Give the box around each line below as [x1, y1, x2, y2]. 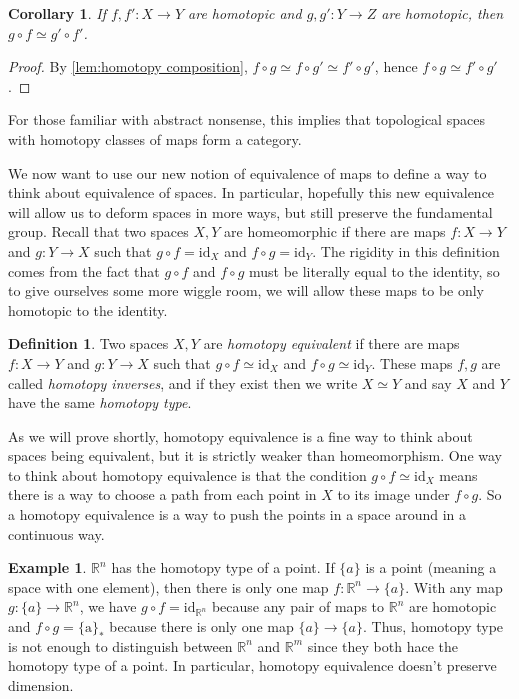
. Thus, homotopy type [362, 616, 504, 637]
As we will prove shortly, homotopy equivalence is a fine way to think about [8, 425, 473, 446]
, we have [79, 596, 137, 617]
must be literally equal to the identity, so [248, 260, 500, 281]
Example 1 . [8, 557, 87, 578]
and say [404, 372, 452, 393]
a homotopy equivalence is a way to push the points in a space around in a [8, 504, 467, 525]
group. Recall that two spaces [8, 221, 189, 242]
